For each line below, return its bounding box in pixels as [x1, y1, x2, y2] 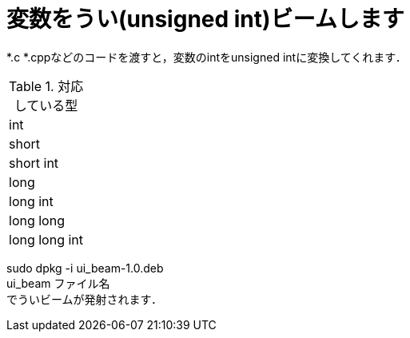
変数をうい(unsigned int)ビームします [6, 6, 404, 33]
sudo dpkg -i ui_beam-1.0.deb [6, 260, 164, 275]
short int [9, 154, 59, 171]
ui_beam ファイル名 [6, 276, 110, 290]
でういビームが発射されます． [6, 292, 163, 306]
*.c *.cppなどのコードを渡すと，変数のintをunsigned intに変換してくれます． [6, 50, 407, 64]
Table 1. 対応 [8, 78, 84, 94]
